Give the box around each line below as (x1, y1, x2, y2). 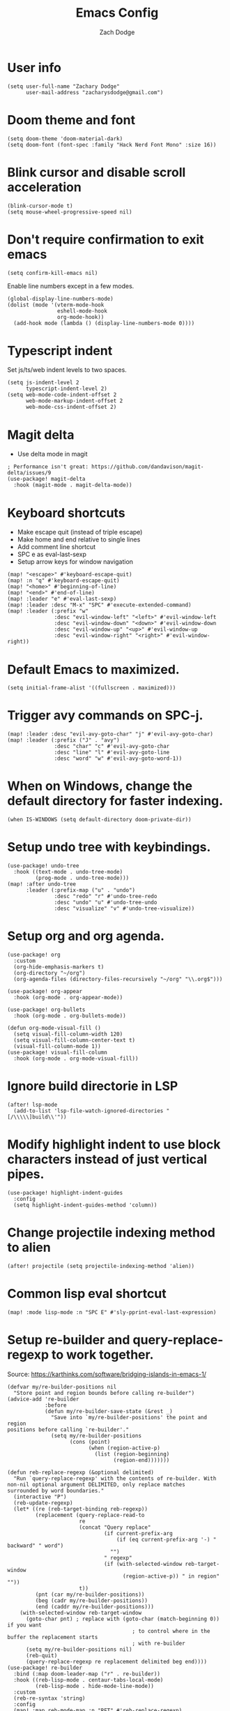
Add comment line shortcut (17, 543, 96, 551)
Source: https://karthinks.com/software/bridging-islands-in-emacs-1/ (7, 1370, 207, 1378)
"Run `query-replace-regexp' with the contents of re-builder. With (13, 1474, 217, 1482)
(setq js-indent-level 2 (7, 379, 79, 387)
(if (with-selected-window (103, 1560, 183, 1567)
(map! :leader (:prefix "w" (7, 608, 89, 615)
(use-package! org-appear (7, 988, 82, 995)
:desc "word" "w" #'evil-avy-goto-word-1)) (54, 755, 183, 762)
